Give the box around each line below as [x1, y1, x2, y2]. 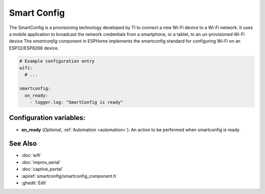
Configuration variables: [9, 113, 86, 122]
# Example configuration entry [19, 58, 95, 64]
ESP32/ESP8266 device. [9, 45, 59, 51]
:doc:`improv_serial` [21, 159, 61, 165]
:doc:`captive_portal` [21, 166, 63, 172]
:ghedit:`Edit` [21, 180, 48, 186]
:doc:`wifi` [21, 152, 42, 158]
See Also [9, 139, 37, 148]
